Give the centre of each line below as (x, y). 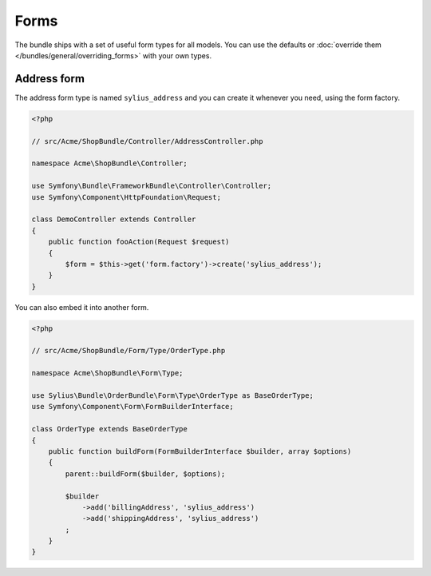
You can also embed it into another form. (82, 307)
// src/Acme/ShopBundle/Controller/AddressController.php (147, 141)
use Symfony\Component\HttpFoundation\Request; (126, 197)
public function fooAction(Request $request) (139, 242)
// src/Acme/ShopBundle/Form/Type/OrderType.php (129, 351)
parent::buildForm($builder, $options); (145, 474)
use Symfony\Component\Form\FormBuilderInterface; (133, 407)
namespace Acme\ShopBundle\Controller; (109, 163)
